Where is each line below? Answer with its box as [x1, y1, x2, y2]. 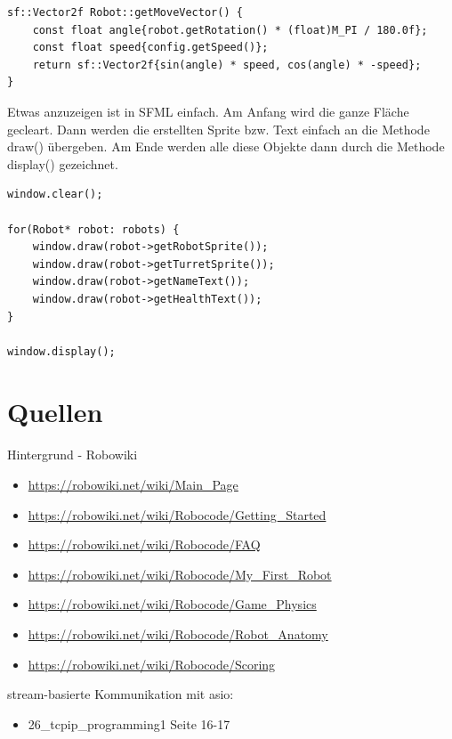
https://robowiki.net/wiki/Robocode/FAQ [28, 535, 261, 554]
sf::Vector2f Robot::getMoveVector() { [7, 6, 243, 19]
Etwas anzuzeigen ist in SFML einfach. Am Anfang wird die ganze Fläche [7, 102, 409, 120]
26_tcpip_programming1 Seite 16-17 [28, 714, 230, 733]
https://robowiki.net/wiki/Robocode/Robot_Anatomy [28, 624, 328, 643]
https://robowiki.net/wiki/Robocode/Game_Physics [28, 595, 317, 613]
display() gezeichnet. [7, 154, 118, 173]
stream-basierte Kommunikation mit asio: [7, 685, 234, 703]
